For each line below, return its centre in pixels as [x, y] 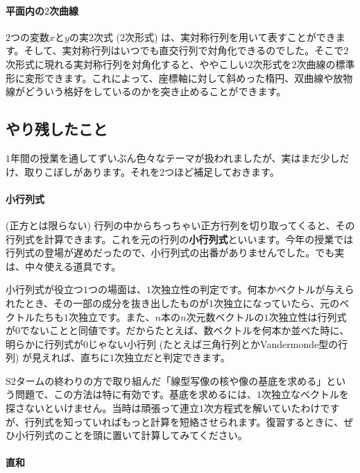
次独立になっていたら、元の [277, 302]
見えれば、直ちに [71, 357]
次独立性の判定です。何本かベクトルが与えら [253, 289]
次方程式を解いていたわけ [262, 408]
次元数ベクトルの [225, 316]
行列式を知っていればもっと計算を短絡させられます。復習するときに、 [184, 421]
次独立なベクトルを [306, 394]
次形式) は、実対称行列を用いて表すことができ [230, 36]
